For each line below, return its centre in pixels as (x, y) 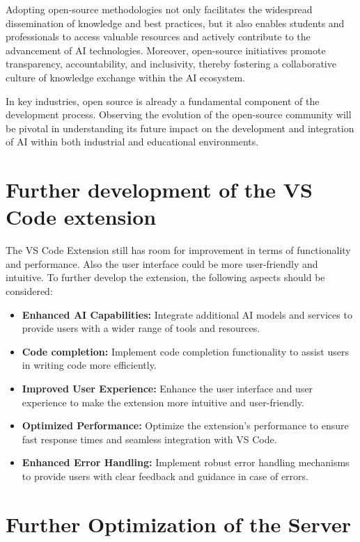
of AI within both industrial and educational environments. (132, 142)
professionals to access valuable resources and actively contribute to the (158, 37)
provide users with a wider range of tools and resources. (141, 328)
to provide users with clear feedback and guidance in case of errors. (165, 476)
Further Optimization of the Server (178, 524)
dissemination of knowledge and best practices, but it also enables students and (175, 23)
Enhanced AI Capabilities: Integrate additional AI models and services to (187, 314)
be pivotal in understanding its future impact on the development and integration (180, 128)
